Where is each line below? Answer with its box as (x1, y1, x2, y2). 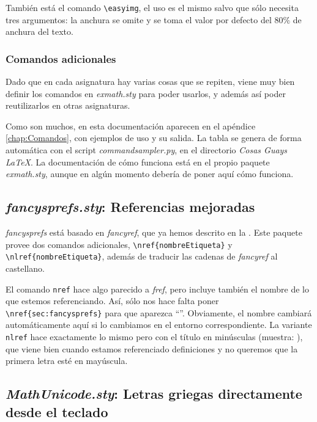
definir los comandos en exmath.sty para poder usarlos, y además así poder (6, 87, 286, 100)
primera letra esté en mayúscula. (6, 354, 128, 367)
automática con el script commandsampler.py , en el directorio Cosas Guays (6, 144, 288, 156)
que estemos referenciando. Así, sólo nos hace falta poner (6, 294, 219, 307)
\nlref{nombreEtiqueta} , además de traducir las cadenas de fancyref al (6, 250, 278, 263)
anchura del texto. (6, 25, 73, 38)
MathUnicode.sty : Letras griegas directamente (6, 384, 302, 403)
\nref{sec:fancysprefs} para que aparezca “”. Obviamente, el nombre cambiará (6, 306, 312, 319)
